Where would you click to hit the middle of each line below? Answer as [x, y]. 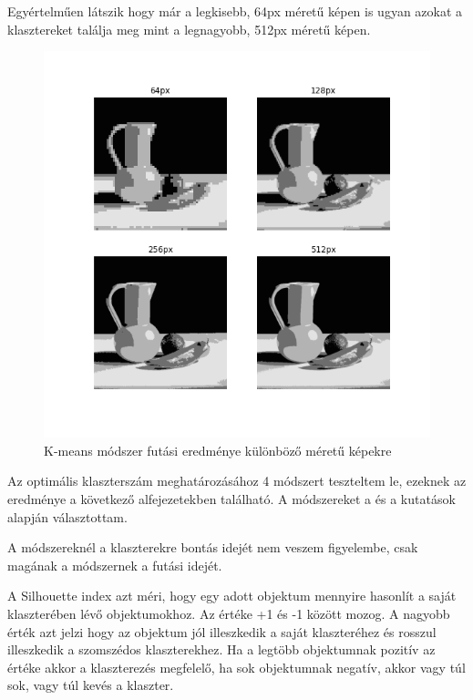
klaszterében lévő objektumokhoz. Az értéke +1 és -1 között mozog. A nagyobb [229, 613]
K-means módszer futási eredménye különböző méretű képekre [218, 450]
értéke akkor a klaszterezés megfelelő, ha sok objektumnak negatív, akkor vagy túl [236, 667]
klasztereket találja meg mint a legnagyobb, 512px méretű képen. [189, 29]
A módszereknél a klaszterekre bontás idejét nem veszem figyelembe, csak [213, 547]
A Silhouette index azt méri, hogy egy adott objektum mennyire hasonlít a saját [232, 596]
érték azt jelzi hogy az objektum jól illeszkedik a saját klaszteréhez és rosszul [222, 631]
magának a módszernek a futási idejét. [115, 565]
